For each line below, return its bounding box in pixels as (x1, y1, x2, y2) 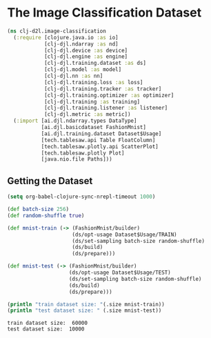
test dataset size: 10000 (7, 326, 85, 332)
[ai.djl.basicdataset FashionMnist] (41, 124, 147, 131)
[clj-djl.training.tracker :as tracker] (43, 85, 162, 92)
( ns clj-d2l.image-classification (7, 28, 107, 34)
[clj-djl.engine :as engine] (43, 53, 128, 60)
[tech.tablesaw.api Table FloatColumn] (41, 137, 156, 143)
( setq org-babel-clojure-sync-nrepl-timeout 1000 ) (7, 193, 156, 201)
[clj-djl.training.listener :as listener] (43, 105, 168, 112)
